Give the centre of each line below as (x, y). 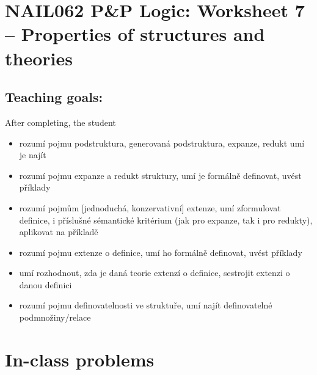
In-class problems (80, 359)
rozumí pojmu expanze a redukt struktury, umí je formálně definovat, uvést (160, 175)
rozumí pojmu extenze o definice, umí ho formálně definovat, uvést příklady (161, 252)
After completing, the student (60, 122)
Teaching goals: (54, 97)
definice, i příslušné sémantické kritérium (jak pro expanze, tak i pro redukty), (166, 220)
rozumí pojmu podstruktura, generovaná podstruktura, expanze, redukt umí (162, 143)
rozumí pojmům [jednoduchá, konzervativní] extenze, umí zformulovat (150, 207)
